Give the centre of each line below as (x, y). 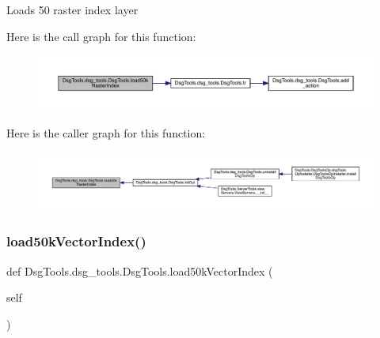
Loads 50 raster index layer (72, 9)
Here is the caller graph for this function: (106, 133)
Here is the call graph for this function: (101, 36)
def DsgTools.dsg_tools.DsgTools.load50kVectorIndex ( (140, 270)
